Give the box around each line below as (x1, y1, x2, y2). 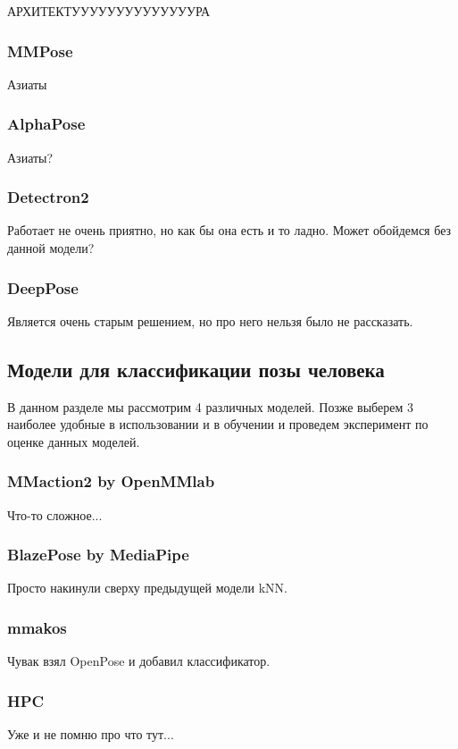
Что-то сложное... (7, 505, 103, 524)
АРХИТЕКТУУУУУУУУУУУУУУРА (7, 2, 210, 20)
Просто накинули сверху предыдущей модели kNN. (7, 578, 287, 597)
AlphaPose (7, 113, 86, 135)
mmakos (7, 616, 67, 638)
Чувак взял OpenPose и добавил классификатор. (7, 652, 271, 670)
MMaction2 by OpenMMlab (7, 470, 215, 492)
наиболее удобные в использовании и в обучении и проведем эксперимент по (7, 415, 429, 433)
